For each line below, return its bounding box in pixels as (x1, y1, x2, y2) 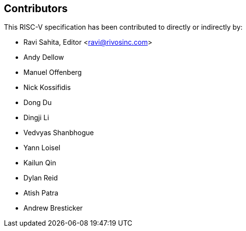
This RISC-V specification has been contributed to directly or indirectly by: (4, 23, 243, 32)
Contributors (4, 2, 68, 15)
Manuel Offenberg (23, 68, 82, 77)
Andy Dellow (23, 53, 64, 62)
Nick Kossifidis (23, 83, 71, 92)
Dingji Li (23, 113, 49, 122)
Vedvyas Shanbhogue (23, 128, 94, 137)
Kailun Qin (23, 159, 56, 167)
